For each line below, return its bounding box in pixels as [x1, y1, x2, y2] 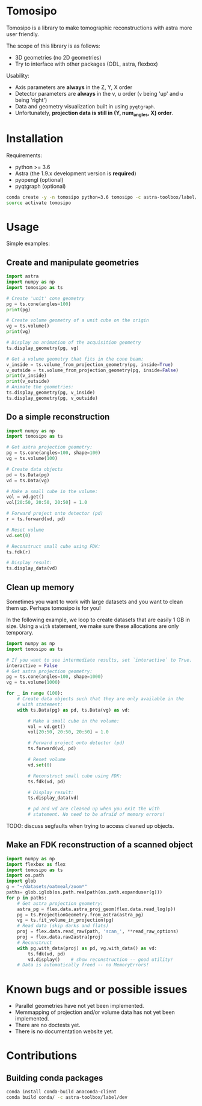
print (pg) [6, 306, 31, 312]
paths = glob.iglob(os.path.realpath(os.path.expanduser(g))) [6, 889, 163, 895]
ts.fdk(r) [6, 549, 31, 555]
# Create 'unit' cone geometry [6, 295, 85, 302]
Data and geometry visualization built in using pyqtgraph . [14, 102, 156, 110]
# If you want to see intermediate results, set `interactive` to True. [6, 657, 192, 663]
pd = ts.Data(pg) [6, 471, 50, 478]
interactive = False [6, 662, 58, 669]
